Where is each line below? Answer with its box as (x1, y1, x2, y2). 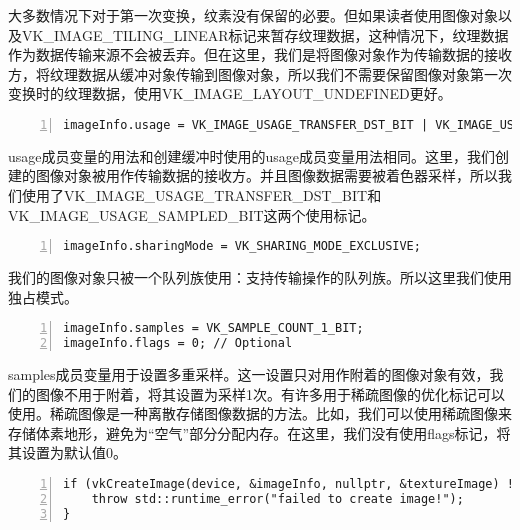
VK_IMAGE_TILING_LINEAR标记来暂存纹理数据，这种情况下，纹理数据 (21, 24, 509, 45)
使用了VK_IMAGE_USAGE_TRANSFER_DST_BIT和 (21, 185, 382, 206)
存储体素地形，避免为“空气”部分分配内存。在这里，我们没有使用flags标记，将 (8, 422, 511, 443)
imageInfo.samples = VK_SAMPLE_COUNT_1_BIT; (63, 321, 364, 336)
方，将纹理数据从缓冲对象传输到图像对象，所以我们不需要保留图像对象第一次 (8, 63, 512, 84)
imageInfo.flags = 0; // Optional (63, 336, 293, 351)
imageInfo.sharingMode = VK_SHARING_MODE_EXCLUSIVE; (63, 239, 421, 254)
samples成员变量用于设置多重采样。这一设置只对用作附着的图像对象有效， (8, 364, 490, 385)
